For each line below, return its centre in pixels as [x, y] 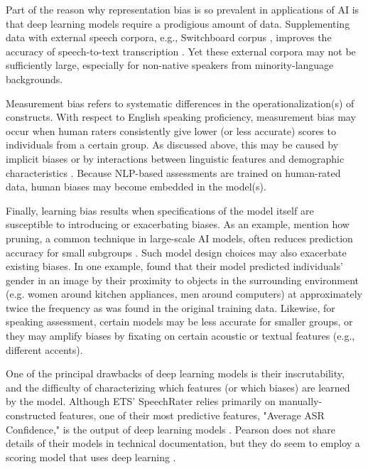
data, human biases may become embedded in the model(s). [136, 187]
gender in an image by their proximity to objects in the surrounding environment [183, 280]
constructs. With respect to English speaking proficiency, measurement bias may [181, 117]
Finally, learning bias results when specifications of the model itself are [160, 210]
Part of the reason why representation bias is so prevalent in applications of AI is [183, 9]
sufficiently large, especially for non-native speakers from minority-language [170, 65]
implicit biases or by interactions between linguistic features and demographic [175, 158]
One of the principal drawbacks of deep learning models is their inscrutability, [175, 373]
